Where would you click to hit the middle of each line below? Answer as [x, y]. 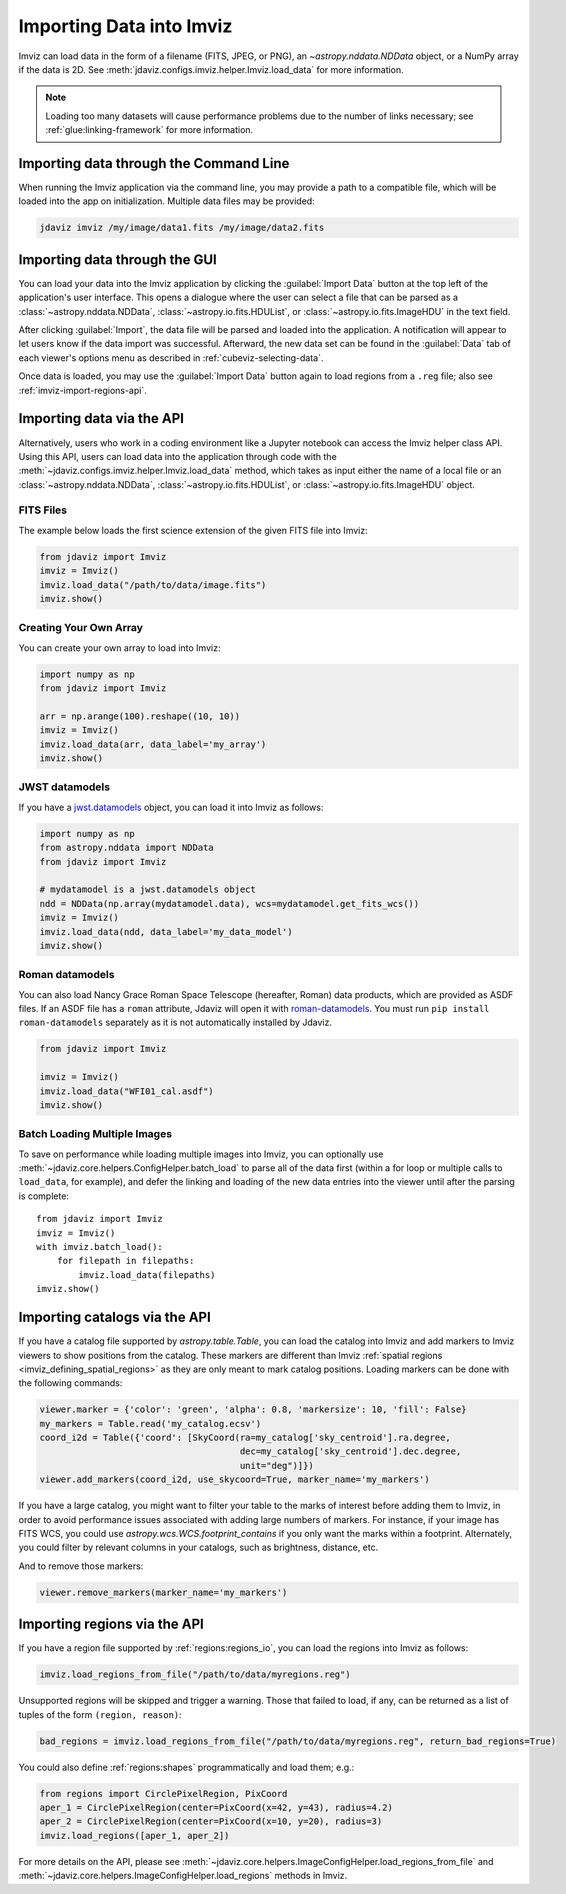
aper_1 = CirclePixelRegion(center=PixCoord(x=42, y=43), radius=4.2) [216, 1807]
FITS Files [42, 510]
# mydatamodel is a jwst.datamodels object [148, 889]
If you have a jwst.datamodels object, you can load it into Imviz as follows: [171, 807]
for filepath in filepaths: [125, 1261]
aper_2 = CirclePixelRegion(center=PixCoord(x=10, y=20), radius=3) [211, 1821]
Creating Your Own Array [81, 628]
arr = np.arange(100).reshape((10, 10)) [139, 716]
